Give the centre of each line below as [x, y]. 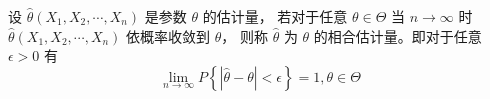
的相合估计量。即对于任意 [397, 35]
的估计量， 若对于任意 [275, 16]
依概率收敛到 [168, 35]
